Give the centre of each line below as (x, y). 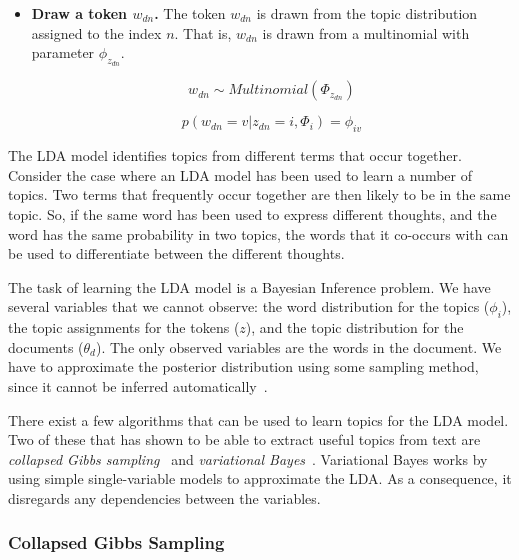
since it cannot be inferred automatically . (138, 385)
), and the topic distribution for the (354, 327)
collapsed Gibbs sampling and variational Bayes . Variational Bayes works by (248, 458)
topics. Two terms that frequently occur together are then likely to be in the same (259, 194)
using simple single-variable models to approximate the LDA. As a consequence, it (260, 478)
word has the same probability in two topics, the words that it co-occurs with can (258, 233)
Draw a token (79, 13)
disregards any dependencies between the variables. (164, 497)
